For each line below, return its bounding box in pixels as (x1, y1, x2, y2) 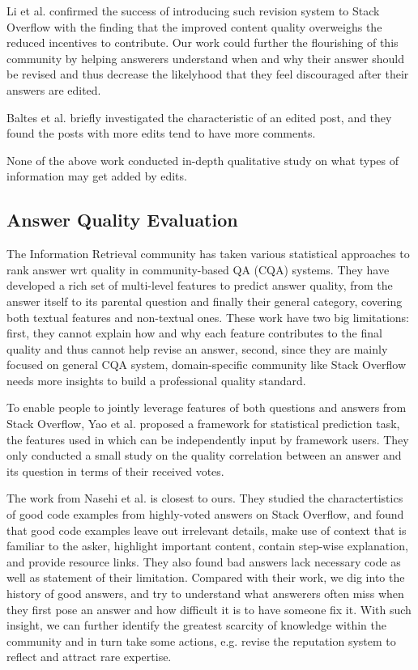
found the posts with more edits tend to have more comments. (6, 125, 316, 142)
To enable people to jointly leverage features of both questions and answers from (6, 399, 407, 416)
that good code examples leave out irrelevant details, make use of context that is (6, 521, 407, 538)
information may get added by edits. (6, 167, 187, 184)
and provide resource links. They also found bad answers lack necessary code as (6, 553, 401, 570)
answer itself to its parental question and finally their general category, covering (6, 292, 403, 309)
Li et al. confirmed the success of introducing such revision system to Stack (6, 2, 380, 19)
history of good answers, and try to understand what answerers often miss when (6, 585, 404, 602)
